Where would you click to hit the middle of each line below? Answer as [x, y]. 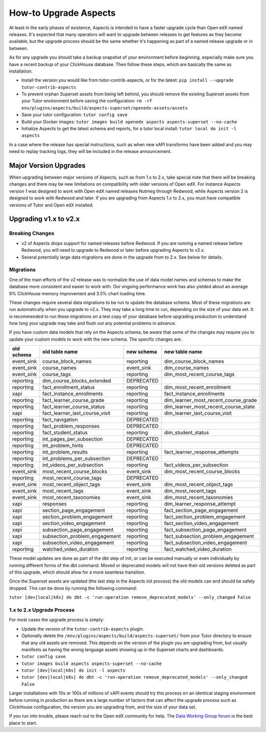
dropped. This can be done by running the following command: [73, 588]
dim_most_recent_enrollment [198, 387]
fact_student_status [65, 433]
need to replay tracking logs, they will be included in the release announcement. [90, 152]
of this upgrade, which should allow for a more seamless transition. [77, 572]
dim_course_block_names [194, 361]
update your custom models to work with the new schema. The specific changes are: [96, 339]
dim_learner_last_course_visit [198, 413]
